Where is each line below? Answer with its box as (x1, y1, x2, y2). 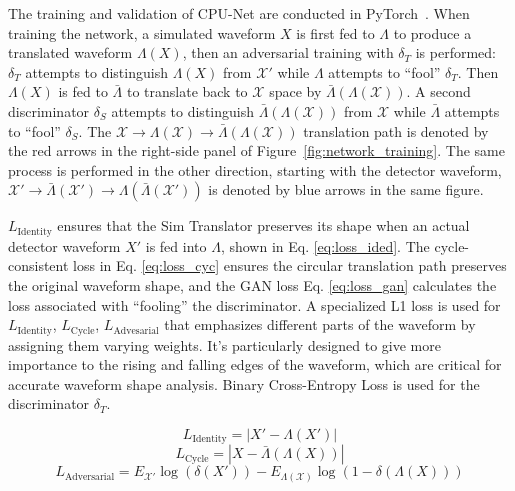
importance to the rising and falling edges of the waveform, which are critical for (8, 354, 502, 375)
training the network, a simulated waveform (8, 22, 276, 43)
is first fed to (296, 22, 375, 43)
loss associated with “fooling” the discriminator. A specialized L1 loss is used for (8, 294, 501, 315)
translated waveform (8, 42, 133, 63)
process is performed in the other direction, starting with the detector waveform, (8, 159, 502, 180)
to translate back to (126, 81, 248, 102)
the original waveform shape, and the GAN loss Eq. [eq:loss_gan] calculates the (8, 274, 497, 295)
